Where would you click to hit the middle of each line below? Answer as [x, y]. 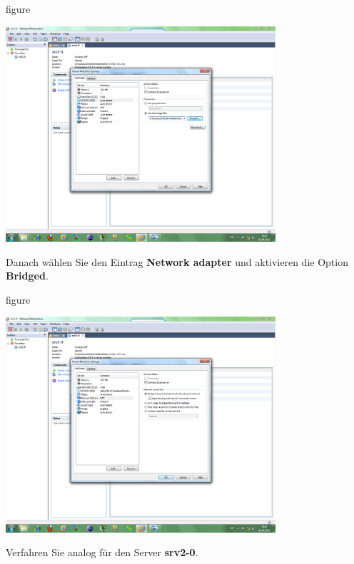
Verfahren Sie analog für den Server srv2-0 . [102, 552]
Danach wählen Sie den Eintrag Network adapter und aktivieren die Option [177, 261]
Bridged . [27, 276]
